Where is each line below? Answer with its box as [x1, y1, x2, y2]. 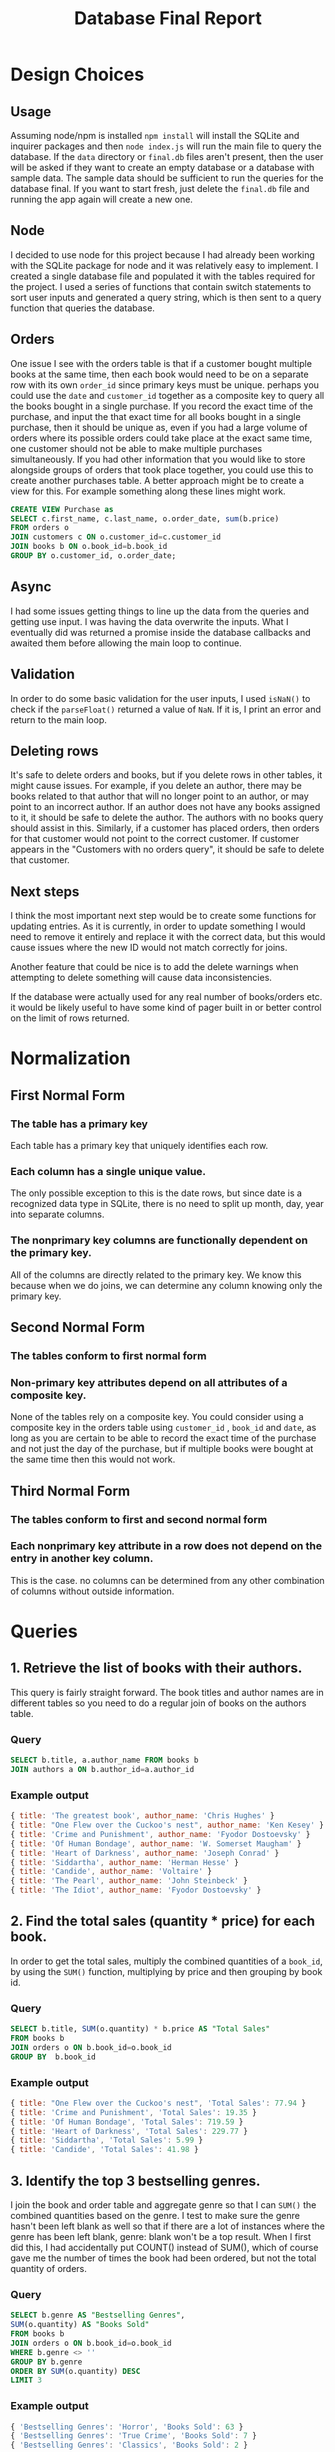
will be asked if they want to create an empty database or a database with [10, 162, 315, 173]
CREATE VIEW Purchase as [10, 504, 114, 514]
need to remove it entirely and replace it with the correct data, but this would [10, 931, 326, 943]
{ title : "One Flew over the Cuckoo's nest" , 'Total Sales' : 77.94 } [10, 2098, 307, 2108]
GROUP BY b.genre [10, 2357, 83, 2367]
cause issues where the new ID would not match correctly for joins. [10, 942, 288, 954]
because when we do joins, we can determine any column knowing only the [10, 1279, 323, 1291]
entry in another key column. [10, 1552, 154, 1566]
